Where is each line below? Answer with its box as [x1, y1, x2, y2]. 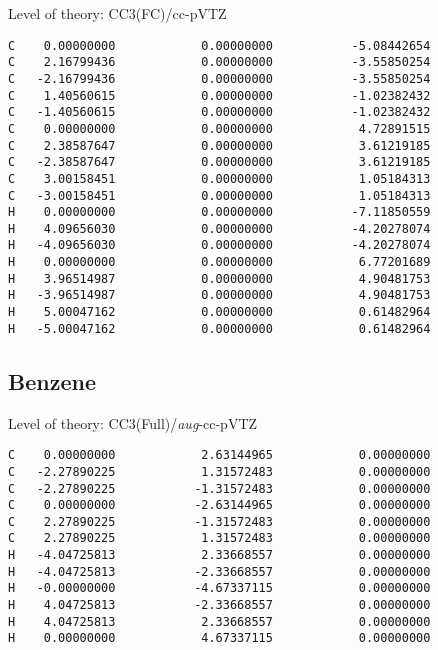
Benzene [8, 365, 96, 396]
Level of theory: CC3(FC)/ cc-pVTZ [8, 3, 227, 23]
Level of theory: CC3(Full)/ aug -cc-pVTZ [8, 412, 258, 433]
